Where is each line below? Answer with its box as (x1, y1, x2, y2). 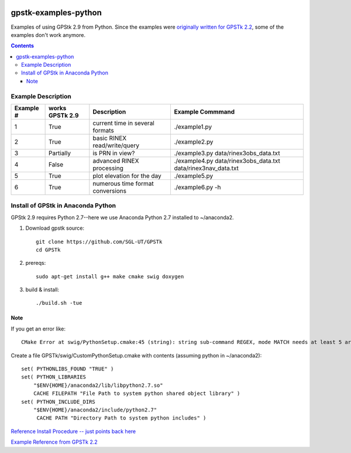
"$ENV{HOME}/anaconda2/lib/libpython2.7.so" (33, 382, 163, 389)
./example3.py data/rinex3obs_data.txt (174, 149, 280, 157)
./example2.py (174, 138, 214, 146)
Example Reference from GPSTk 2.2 (11, 438, 98, 445)
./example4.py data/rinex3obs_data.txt (174, 157, 280, 165)
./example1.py (174, 123, 212, 131)
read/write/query (92, 141, 140, 149)
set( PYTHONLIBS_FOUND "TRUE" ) (21, 366, 114, 372)
